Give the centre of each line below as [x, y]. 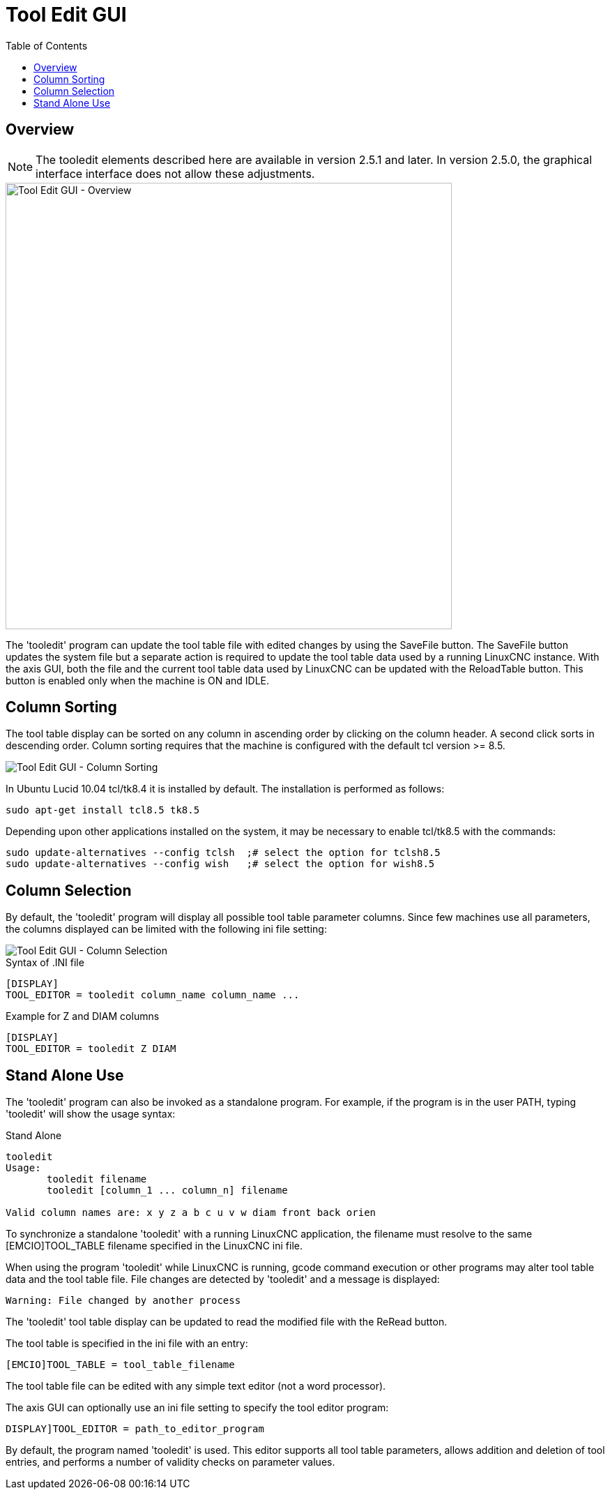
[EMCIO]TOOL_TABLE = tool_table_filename [120, 1365]
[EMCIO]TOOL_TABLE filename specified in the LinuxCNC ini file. [154, 1246]
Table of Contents [47, 45]
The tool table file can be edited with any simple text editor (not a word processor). [196, 1386]
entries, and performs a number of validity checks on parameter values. [170, 1462]
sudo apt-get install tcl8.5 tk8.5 [103, 810]
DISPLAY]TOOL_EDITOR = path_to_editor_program [135, 1429]
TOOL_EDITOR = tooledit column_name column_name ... [153, 995]
